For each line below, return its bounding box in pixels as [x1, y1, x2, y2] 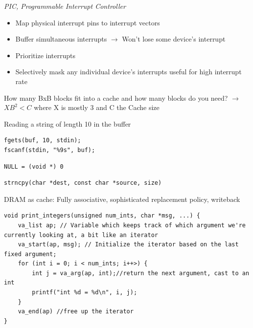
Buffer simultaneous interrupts [15, 34, 107, 44]
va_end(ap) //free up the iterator [18, 308, 134, 315]
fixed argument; [4, 250, 57, 258]
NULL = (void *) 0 [4, 163, 64, 170]
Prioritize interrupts [15, 50, 75, 60]
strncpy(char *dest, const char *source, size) [4, 179, 162, 187]
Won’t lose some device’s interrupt [122, 34, 226, 44]
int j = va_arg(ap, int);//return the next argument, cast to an [32, 269, 250, 277]
